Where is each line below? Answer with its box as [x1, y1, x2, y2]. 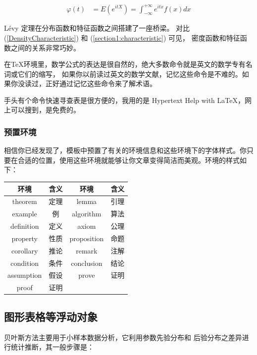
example [12, 208, 37, 219]
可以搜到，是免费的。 [10, 104, 80, 115]
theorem [12, 196, 37, 206]
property [11, 233, 38, 243]
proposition [69, 233, 104, 243]
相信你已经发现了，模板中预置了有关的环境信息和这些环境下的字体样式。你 [4, 145, 247, 155]
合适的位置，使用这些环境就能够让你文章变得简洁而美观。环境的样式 [17, 154, 240, 165]
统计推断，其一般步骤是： [10, 342, 94, 352]
